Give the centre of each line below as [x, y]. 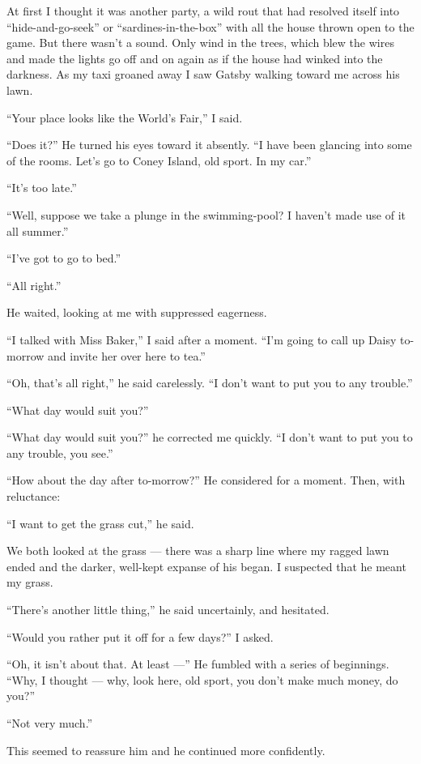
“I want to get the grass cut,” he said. [100, 523]
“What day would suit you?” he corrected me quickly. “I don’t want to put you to [210, 437]
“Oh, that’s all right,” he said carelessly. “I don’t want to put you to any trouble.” [210, 383]
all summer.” [38, 230]
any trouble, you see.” [60, 452]
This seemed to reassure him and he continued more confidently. [166, 750]
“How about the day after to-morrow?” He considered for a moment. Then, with [206, 480]
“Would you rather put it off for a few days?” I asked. [140, 636]
